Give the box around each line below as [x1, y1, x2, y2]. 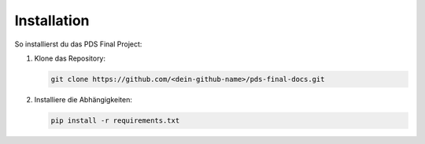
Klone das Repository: [34, 54, 106, 63]
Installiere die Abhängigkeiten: [34, 94, 133, 104]
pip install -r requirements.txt [50, 116, 180, 125]
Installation [14, 12, 90, 29]
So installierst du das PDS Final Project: [14, 39, 142, 49]
